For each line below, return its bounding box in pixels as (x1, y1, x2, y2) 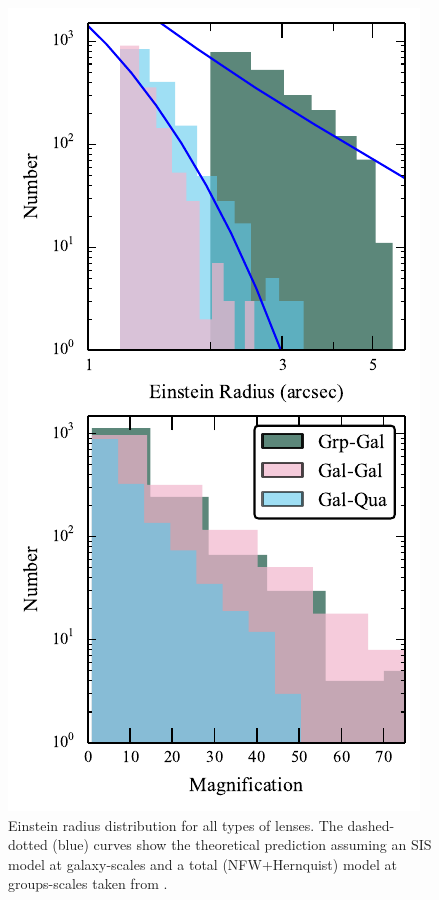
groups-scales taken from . (8, 873, 168, 894)
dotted (8, 834, 48, 855)
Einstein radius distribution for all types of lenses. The (8, 814, 343, 835)
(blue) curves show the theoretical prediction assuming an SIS (52, 834, 432, 855)
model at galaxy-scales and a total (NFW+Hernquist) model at (8, 853, 397, 874)
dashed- (347, 814, 395, 835)
